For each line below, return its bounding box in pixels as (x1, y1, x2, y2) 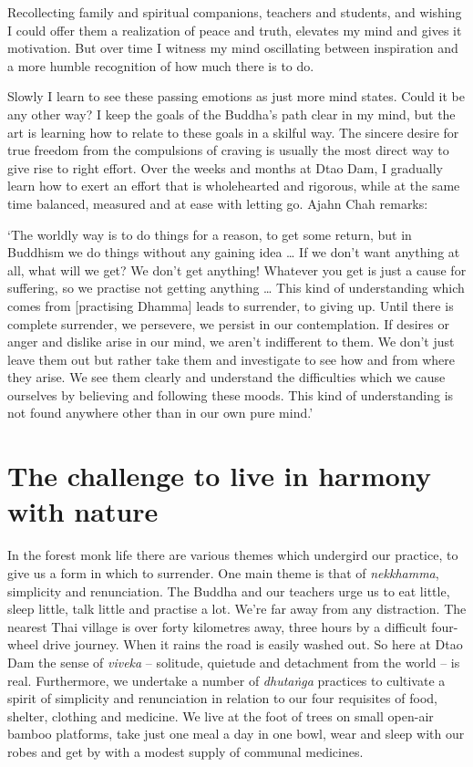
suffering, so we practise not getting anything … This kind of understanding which (7, 278, 465, 297)
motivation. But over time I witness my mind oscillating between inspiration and (7, 38, 458, 57)
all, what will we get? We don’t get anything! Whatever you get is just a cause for (7, 260, 467, 279)
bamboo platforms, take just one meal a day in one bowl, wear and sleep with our (7, 724, 465, 743)
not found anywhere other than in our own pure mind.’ (7, 403, 314, 422)
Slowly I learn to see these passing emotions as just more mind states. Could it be (7, 87, 465, 106)
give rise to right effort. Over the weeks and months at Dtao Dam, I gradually (7, 158, 443, 177)
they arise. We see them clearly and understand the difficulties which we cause (7, 368, 446, 387)
